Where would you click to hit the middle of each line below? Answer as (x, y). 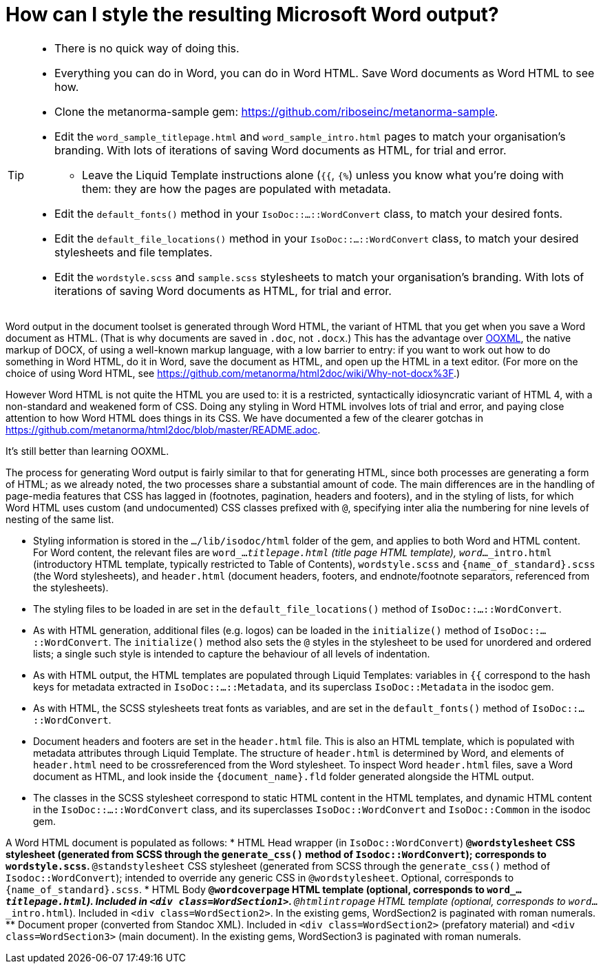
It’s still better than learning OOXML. (87, 451)
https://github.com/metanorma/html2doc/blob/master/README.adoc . (163, 429)
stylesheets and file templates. (134, 252)
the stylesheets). (71, 587)
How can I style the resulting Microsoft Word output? (252, 14)
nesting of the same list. (60, 519)
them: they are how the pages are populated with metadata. (237, 188)
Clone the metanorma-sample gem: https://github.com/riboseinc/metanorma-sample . (276, 111)
